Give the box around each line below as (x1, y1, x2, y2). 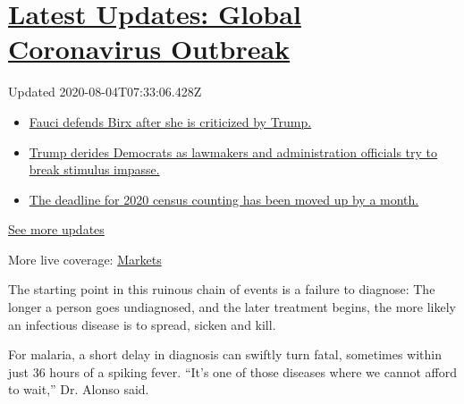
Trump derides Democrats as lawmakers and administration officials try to (29, 142, 438, 161)
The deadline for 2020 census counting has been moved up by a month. (29, 189, 419, 208)
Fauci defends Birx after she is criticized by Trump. (29, 112, 312, 130)
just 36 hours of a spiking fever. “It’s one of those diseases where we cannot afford (8, 362, 457, 381)
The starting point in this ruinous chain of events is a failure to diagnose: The (8, 280, 435, 299)
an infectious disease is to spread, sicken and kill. (8, 315, 276, 333)
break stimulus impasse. (29, 160, 160, 179)
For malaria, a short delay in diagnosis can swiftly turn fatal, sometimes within (8, 345, 443, 364)
